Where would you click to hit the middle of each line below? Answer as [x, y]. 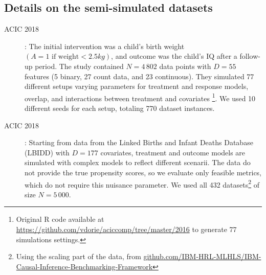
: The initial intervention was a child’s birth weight [105, 46]
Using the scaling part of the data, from [79, 256]
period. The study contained [79, 66]
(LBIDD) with [47, 152]
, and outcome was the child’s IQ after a [174, 56]
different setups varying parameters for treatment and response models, [137, 86]
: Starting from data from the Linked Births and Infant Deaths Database [139, 142]
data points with [185, 66]
